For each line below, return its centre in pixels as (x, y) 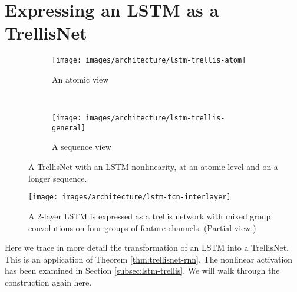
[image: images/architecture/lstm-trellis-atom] (149, 60)
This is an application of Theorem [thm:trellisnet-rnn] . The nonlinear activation (149, 259)
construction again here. (48, 282)
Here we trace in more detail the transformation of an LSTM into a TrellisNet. (147, 247)
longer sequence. (58, 178)
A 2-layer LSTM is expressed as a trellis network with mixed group (150, 216)
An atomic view (80, 79)
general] (69, 128)
